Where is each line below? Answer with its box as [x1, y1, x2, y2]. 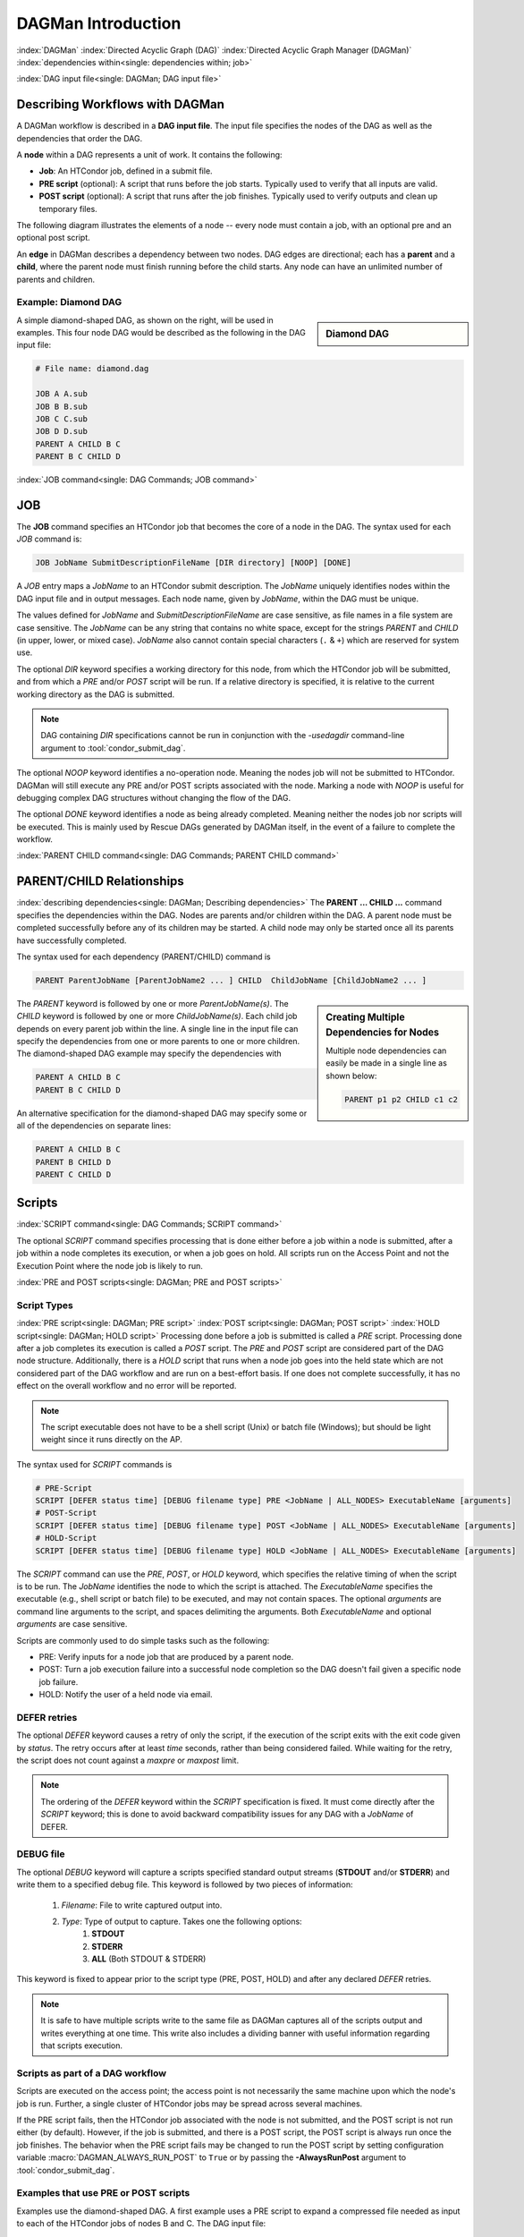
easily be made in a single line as [325, 1058, 447, 1068]
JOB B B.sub [35, 401, 89, 412]
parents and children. [16, 274, 96, 285]
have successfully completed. [16, 935, 127, 946]
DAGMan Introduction [16, 13, 182, 33]
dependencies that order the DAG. [16, 132, 143, 143]
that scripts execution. [40, 2040, 123, 2051]
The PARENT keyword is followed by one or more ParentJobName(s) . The [16, 998, 290, 1008]
